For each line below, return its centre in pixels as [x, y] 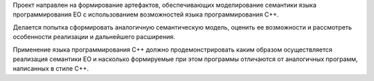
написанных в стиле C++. [51, 69]
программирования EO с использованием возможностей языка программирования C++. [146, 14]
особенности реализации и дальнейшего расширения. [94, 37]
